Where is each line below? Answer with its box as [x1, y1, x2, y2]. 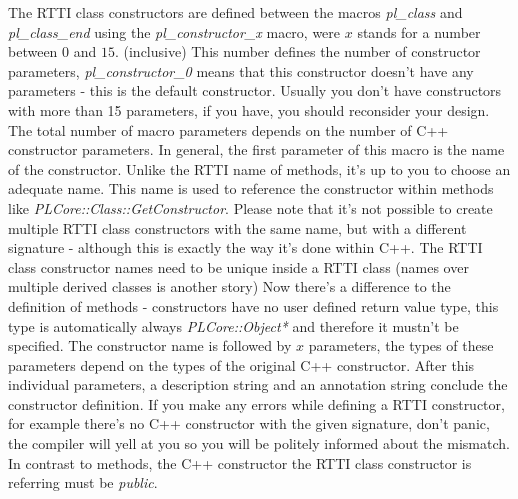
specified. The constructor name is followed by [8, 335, 292, 356]
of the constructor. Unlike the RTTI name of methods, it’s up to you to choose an [8, 158, 511, 179]
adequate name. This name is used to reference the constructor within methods [8, 178, 494, 199]
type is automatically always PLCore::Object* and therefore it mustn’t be [8, 315, 459, 336]
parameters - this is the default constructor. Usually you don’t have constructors [8, 80, 502, 101]
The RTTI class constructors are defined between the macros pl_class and [8, 2, 463, 22]
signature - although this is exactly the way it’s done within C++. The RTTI [8, 237, 483, 258]
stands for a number [357, 21, 481, 42]
